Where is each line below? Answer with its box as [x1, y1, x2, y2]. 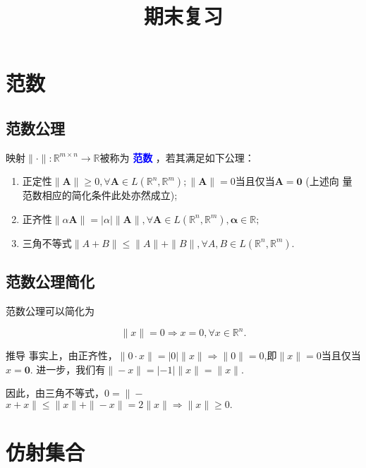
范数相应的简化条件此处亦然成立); [22, 188, 178, 203]
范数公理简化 [6, 270, 94, 292]
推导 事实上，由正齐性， [6, 348, 118, 363]
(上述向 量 [305, 174, 353, 188]
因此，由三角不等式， [6, 385, 104, 400]
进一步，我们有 [36, 361, 106, 376]
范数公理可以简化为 [6, 304, 94, 318]
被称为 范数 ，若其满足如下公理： [99, 150, 255, 164]
